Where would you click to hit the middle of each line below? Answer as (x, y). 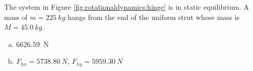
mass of (16, 17)
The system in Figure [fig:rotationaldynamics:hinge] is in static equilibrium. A (126, 7)
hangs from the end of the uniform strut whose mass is (154, 17)
